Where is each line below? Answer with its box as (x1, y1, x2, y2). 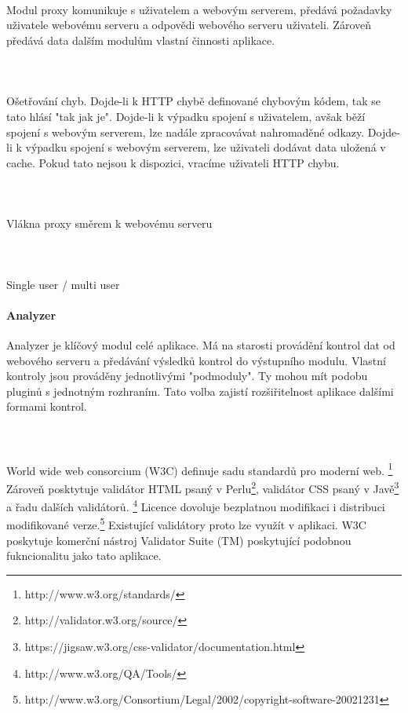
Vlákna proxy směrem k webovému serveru (6, 215, 213, 232)
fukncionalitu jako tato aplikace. (6, 547, 162, 564)
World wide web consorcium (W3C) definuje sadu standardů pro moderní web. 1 (6, 459, 393, 478)
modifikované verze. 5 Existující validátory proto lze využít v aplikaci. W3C (6, 514, 366, 533)
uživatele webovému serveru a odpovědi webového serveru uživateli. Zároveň (6, 16, 372, 33)
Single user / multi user (6, 276, 120, 292)
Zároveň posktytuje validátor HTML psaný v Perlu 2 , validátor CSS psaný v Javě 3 (6, 477, 399, 496)
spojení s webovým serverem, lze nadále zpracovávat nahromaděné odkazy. (6, 123, 365, 140)
